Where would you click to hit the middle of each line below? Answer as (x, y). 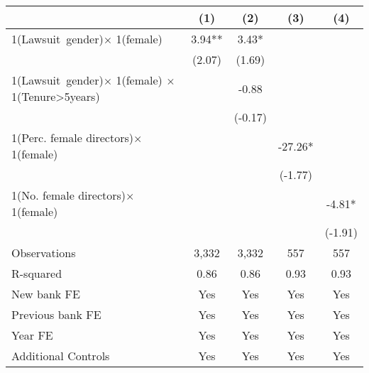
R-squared (37, 273)
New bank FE (46, 294)
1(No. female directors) (69, 195)
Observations (44, 253)
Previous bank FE (56, 314)
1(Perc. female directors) (72, 137)
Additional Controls (61, 356)
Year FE (32, 335)
